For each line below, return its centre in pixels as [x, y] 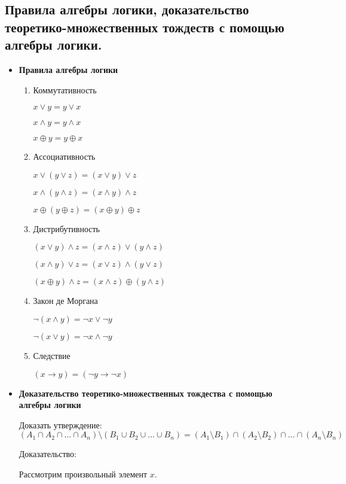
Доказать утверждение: [60, 424]
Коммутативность [65, 89]
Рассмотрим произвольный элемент [83, 474]
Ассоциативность [64, 156]
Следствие [52, 355]
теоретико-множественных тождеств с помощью [145, 27]
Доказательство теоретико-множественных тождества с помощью [146, 393]
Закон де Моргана [65, 301]
